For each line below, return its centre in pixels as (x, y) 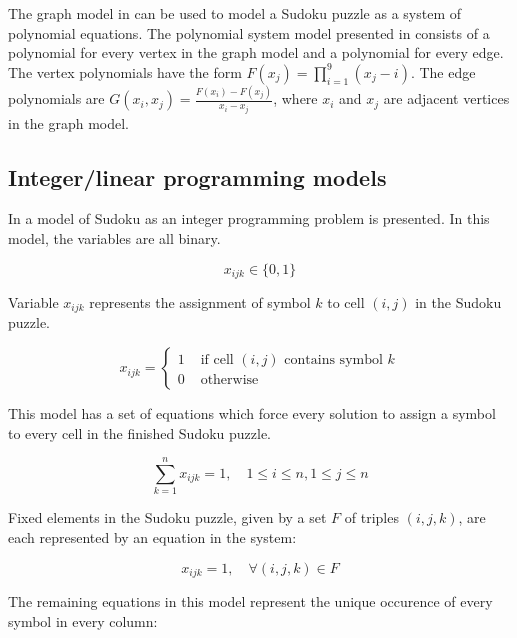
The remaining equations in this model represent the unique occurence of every (250, 601)
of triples (371, 517)
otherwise (229, 380)
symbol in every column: (83, 620)
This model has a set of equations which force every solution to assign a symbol (252, 413)
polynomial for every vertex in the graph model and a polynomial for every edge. (256, 52)
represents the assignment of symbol (200, 302)
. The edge (443, 71)
